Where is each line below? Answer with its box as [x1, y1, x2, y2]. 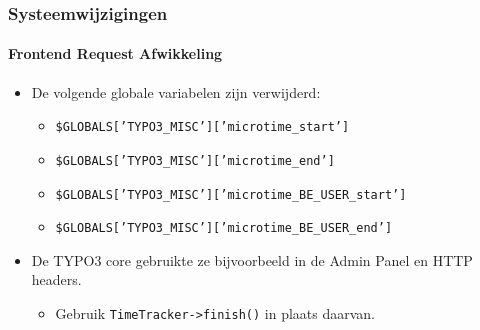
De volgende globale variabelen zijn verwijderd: [31, 81, 321, 102]
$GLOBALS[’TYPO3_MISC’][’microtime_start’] [55, 120, 350, 135]
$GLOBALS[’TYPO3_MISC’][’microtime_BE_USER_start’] [55, 187, 407, 202]
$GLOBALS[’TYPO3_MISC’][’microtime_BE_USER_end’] [55, 221, 393, 236]
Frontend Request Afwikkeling [8, 43, 223, 64]
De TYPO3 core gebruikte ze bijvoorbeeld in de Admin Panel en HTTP [31, 249, 473, 270]
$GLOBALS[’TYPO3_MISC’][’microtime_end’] [55, 153, 335, 168]
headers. [31, 269, 82, 290]
